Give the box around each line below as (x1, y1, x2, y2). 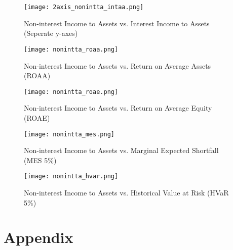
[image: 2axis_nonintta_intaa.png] (24, 4, 144, 11)
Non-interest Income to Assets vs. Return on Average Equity (24, 103, 212, 113)
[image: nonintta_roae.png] (24, 88, 119, 95)
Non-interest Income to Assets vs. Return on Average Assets (24, 60, 211, 71)
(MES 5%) (24, 155, 57, 165)
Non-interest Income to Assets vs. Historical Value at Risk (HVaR (24, 187, 229, 198)
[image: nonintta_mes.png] (24, 130, 114, 138)
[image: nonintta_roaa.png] (24, 45, 119, 53)
